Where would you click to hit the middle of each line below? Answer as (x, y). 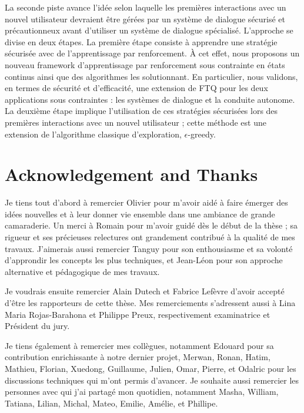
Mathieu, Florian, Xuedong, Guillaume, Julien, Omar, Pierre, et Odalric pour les (151, 368)
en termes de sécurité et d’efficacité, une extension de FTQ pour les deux (136, 88)
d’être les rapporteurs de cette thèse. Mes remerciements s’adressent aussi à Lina (150, 303)
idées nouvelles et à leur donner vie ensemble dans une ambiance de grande (140, 214)
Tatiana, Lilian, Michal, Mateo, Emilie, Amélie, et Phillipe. (111, 403)
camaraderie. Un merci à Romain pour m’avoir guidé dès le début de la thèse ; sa (151, 225)
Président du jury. (37, 326)
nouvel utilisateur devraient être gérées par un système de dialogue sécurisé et (145, 19)
